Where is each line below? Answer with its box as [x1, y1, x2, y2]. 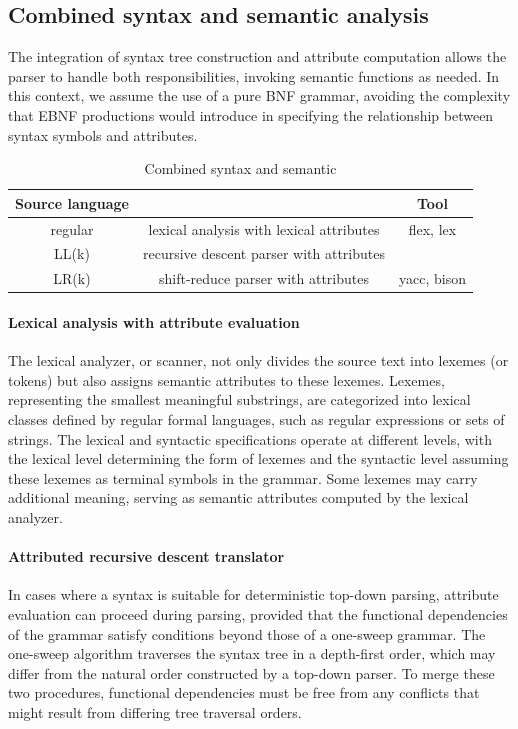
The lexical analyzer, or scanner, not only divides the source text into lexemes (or [8, 350, 509, 371]
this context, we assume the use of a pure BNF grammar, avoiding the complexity [8, 85, 511, 106]
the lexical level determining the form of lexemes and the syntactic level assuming [8, 448, 509, 469]
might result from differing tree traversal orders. [8, 701, 302, 722]
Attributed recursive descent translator [8, 546, 285, 567]
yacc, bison [398, 268, 466, 289]
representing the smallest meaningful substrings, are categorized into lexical [8, 389, 471, 410]
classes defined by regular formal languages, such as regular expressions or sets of [8, 408, 505, 429]
